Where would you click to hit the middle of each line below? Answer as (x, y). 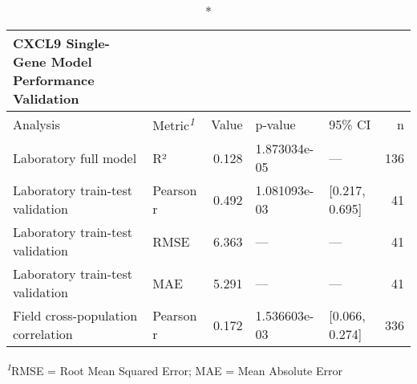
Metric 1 (174, 124)
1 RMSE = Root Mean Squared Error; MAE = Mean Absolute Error (174, 369)
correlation (43, 334)
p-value (275, 124)
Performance (54, 80)
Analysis (36, 124)
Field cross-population (75, 316)
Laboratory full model (75, 157)
